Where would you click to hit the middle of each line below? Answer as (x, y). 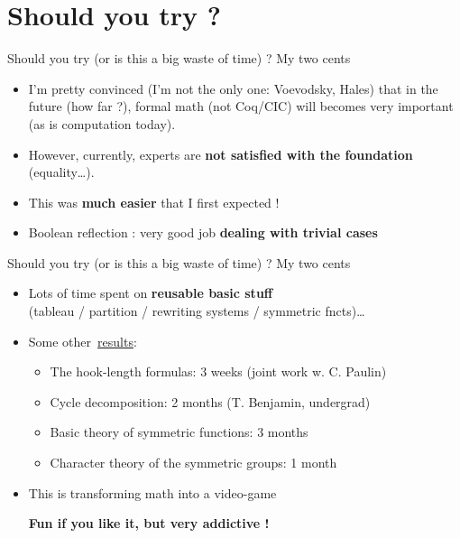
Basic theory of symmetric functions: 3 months (179, 432)
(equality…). (61, 172)
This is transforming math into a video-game (152, 492)
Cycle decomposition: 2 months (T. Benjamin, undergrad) (210, 401)
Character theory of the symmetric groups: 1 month (193, 463)
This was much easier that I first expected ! (154, 202)
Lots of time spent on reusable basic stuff (151, 293)
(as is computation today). (102, 123)
